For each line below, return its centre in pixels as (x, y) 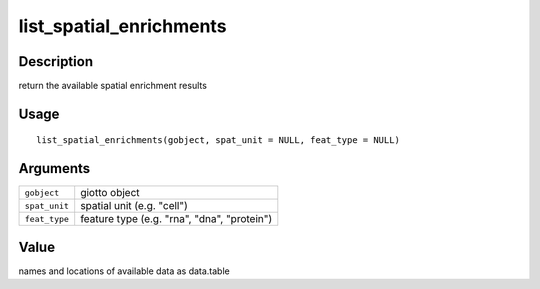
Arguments (54, 168)
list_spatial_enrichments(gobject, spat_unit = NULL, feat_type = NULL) (218, 140)
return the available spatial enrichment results (112, 86)
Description (56, 61)
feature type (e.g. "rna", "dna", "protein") (176, 219)
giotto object (110, 193)
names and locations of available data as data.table (124, 271)
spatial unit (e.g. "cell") (134, 206)
